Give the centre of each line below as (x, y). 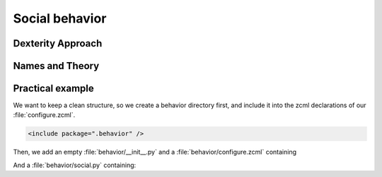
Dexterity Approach (58, 43)
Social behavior (60, 18)
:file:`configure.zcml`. (44, 115)
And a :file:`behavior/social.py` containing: (75, 165)
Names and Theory (56, 66)
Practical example (54, 88)
